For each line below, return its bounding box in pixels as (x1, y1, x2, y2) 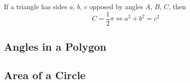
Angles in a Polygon (4, 39, 106, 54)
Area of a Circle (4, 67, 86, 82)
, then (168, 1, 186, 11)
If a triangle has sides (4, 1, 67, 11)
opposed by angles (89, 1, 143, 11)
